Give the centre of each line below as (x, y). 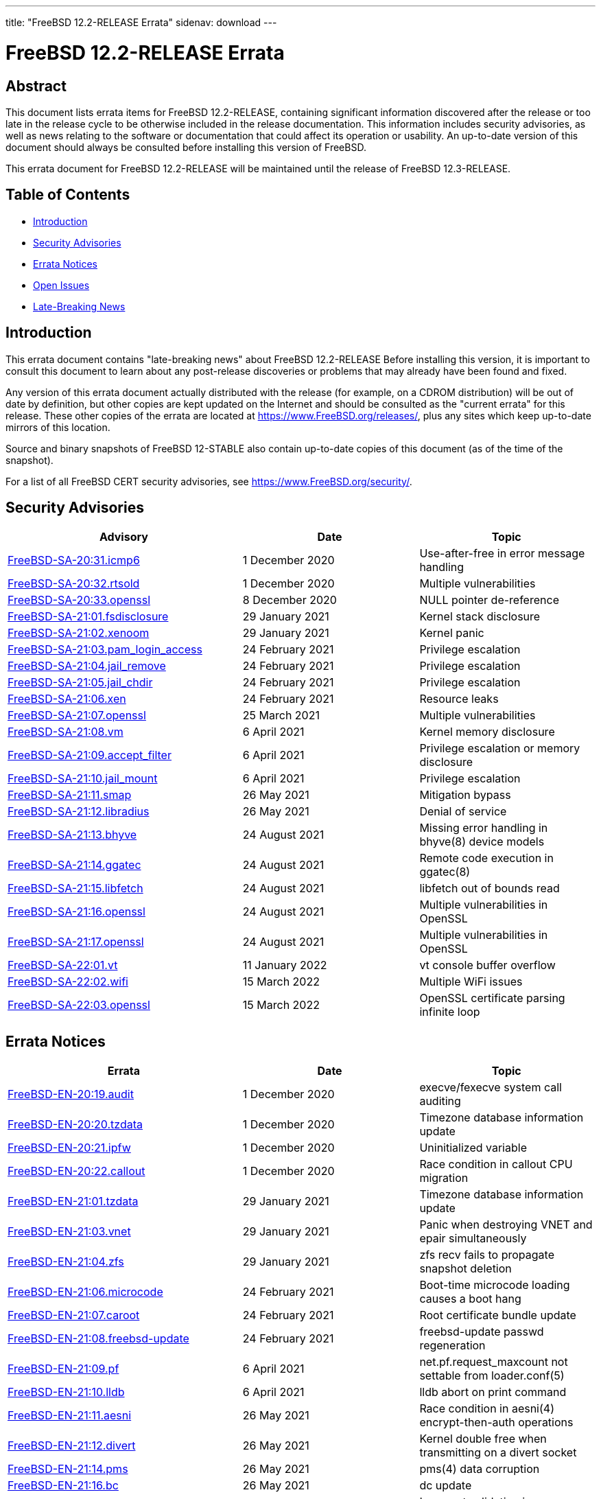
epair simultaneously (473, 1239)
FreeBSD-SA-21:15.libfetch (75, 888)
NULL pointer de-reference (489, 600)
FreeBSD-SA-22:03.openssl (79, 1005)
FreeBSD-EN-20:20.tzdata (75, 1125)
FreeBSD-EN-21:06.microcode (85, 1292)
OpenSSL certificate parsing (492, 998)
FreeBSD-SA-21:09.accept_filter (90, 755)
